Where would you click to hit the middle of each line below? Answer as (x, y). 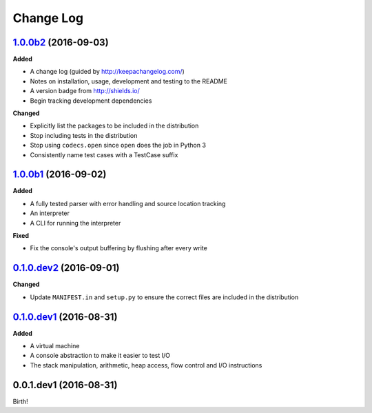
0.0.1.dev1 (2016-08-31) (65, 385)
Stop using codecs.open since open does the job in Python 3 (118, 145)
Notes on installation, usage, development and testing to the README (128, 81)
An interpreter (50, 213)
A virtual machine (55, 346)
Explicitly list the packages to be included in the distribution (114, 126)
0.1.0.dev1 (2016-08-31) (65, 317)
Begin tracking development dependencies (91, 101)
